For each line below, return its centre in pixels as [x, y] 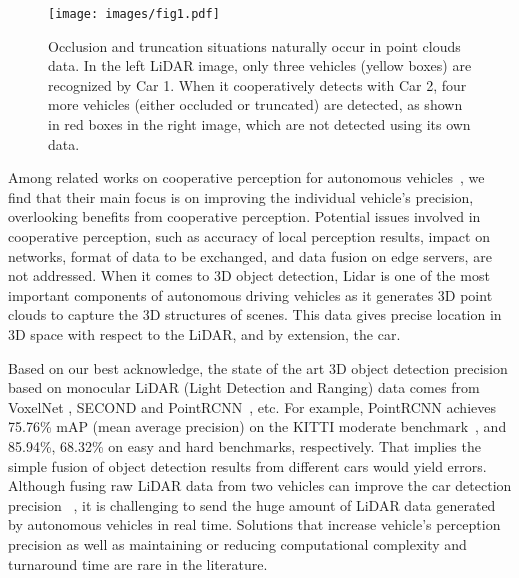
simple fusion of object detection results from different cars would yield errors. [247, 465]
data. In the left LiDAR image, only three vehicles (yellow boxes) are [260, 65]
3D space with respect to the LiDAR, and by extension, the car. [204, 333]
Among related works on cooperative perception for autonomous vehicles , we [246, 177]
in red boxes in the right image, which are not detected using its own [259, 124]
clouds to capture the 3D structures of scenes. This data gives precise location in [255, 314]
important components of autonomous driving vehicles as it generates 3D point [250, 294]
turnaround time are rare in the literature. [138, 563]
